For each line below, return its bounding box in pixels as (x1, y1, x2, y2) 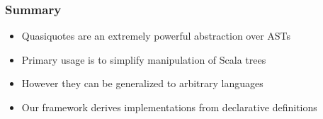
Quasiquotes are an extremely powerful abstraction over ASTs (21, 28, 291, 43)
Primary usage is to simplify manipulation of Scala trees (21, 52, 266, 67)
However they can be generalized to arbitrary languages (21, 76, 263, 91)
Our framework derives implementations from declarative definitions (21, 100, 317, 114)
